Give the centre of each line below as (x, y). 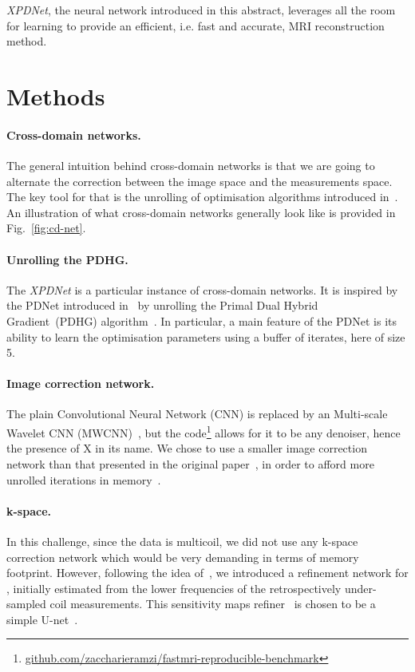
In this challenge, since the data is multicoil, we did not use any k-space (182, 541)
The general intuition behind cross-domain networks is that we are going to (191, 165)
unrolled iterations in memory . (84, 479)
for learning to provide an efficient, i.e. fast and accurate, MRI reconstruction (196, 25)
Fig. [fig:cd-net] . (46, 228)
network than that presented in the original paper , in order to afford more (190, 463)
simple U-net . (42, 619)
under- (360, 588)
